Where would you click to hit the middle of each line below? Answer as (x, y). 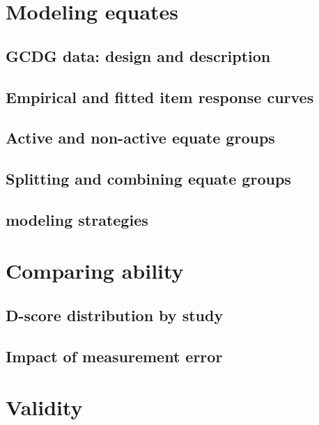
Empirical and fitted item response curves (160, 96)
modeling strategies (77, 219)
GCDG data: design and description (138, 55)
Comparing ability (95, 271)
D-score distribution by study (115, 315)
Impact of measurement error (114, 356)
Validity (44, 407)
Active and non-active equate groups (140, 138)
